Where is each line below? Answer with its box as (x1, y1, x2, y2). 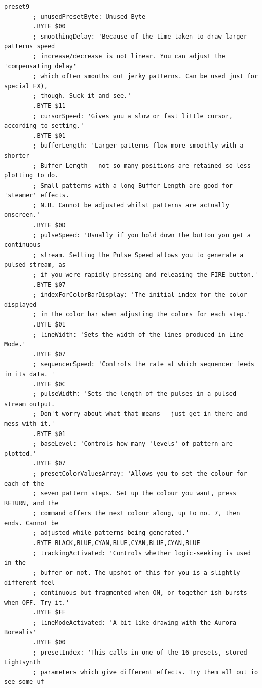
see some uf (4, 678, 44, 686)
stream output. (4, 400, 55, 408)
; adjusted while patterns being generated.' (33, 529, 190, 537)
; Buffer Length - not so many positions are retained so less (33, 162, 251, 169)
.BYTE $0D (33, 222, 66, 229)
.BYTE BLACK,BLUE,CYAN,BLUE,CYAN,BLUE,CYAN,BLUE (33, 539, 200, 547)
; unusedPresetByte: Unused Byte (33, 13, 146, 20)
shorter (4, 152, 30, 159)
